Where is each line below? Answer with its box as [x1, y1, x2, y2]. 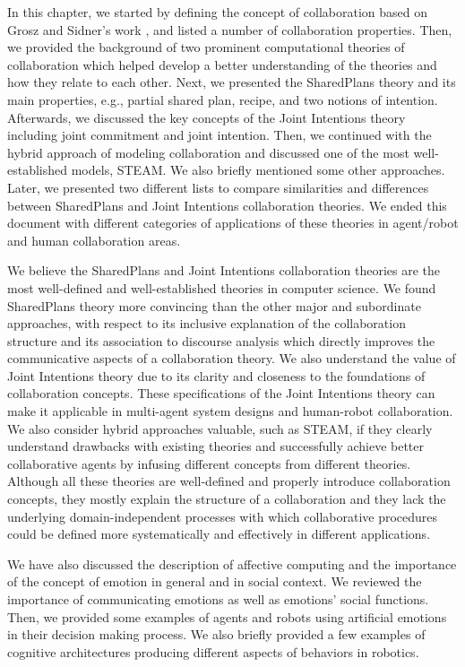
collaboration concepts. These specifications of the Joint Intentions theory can [7, 384, 435, 403]
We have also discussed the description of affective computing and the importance [7, 554, 457, 573]
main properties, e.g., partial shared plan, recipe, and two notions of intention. [7, 90, 438, 108]
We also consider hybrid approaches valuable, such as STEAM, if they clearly [7, 419, 433, 437]
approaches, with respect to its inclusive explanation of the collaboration [7, 314, 406, 333]
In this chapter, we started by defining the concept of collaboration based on [7, 3, 427, 21]
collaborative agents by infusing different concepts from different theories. [7, 454, 411, 472]
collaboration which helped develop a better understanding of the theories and [7, 55, 437, 74]
